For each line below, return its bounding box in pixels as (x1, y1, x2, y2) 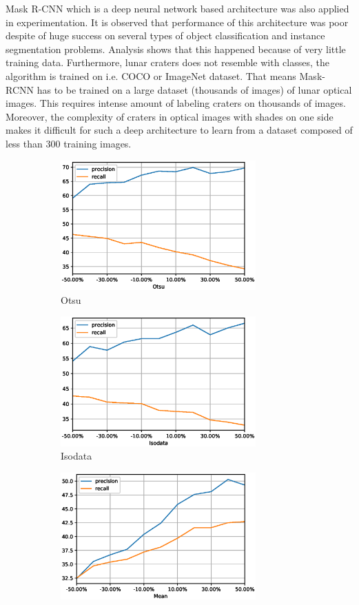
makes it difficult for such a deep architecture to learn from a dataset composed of (6, 123, 353, 137)
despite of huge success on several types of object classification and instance (6, 28, 325, 43)
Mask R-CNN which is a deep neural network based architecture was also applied (6, 1, 349, 15)
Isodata (61, 449, 92, 463)
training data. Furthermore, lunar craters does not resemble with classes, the (6, 55, 329, 70)
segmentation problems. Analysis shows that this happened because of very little (6, 41, 346, 56)
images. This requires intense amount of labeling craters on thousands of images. (6, 96, 346, 110)
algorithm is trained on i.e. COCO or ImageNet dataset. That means (6, 68, 296, 83)
